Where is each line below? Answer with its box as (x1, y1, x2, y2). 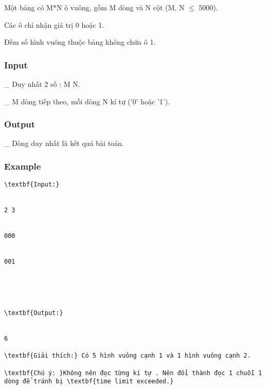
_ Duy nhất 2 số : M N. (4, 79, 80, 89)
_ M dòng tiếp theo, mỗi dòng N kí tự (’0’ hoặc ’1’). (4, 96, 170, 106)
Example (4, 159, 41, 172)
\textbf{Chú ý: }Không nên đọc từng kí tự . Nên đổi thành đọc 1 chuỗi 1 (4, 369, 262, 377)
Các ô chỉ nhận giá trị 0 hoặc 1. (4, 19, 104, 30)
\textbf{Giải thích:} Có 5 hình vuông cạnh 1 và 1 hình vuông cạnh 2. (4, 352, 251, 360)
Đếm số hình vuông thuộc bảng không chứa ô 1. (4, 36, 156, 47)
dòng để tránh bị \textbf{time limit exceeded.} (4, 378, 174, 385)
